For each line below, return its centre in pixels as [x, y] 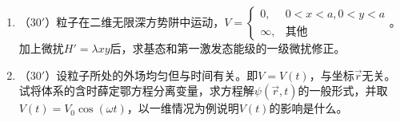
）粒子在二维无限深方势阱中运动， [135, 22]
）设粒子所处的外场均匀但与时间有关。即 [152, 75]
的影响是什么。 [308, 108]
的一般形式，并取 [343, 91]
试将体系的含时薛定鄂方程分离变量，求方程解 [136, 91]
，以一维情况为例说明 [183, 108]
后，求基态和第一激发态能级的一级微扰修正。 [228, 48]
